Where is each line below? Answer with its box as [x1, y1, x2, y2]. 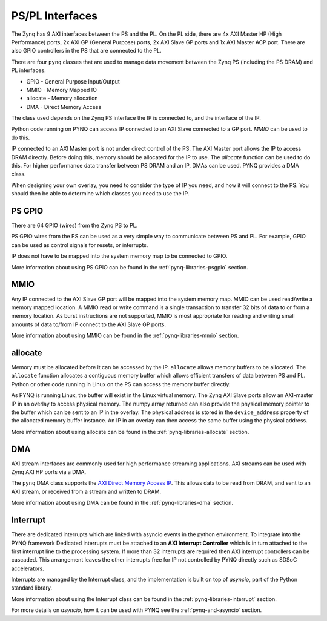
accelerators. [11, 565, 45, 572]
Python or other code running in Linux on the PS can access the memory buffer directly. [11, 380, 231, 387]
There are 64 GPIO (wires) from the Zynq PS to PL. [11, 222, 138, 229]
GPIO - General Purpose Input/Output [26, 77, 121, 85]
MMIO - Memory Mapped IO [26, 86, 97, 93]
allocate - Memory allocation [26, 94, 98, 102]
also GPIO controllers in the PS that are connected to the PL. [11, 47, 162, 54]
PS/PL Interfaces [11, 9, 98, 22]
